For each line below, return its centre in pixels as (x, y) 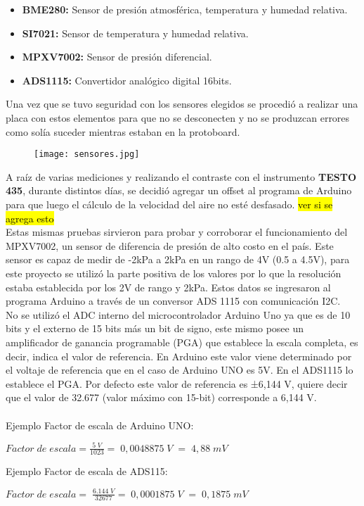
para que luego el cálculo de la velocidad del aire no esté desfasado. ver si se (169, 204)
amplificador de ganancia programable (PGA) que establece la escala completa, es (182, 342)
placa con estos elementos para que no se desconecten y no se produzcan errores (178, 117)
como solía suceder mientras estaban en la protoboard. (123, 131)
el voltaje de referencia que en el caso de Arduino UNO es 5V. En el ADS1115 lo (180, 370)
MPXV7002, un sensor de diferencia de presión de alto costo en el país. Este (170, 245)
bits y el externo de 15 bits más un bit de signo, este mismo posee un (155, 328)
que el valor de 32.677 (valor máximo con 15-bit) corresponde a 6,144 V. (161, 397)
